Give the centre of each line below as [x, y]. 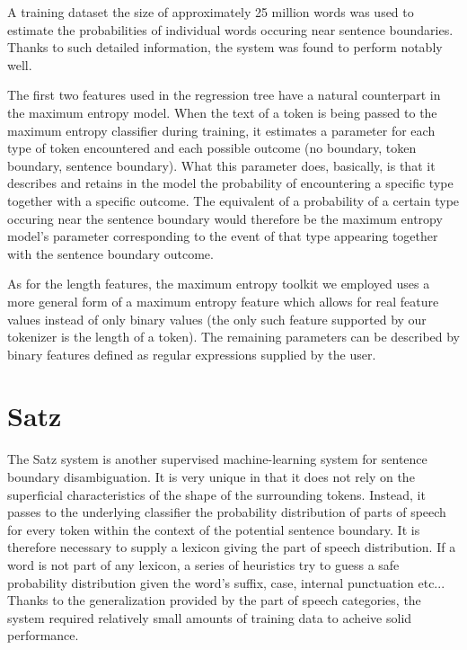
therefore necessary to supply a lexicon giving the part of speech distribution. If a [232, 547]
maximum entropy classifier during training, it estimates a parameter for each [221, 130]
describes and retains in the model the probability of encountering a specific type [230, 183]
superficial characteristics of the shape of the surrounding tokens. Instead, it [216, 494]
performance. [43, 635]
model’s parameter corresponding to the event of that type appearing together [223, 236]
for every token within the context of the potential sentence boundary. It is [214, 529]
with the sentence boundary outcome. [110, 253]
